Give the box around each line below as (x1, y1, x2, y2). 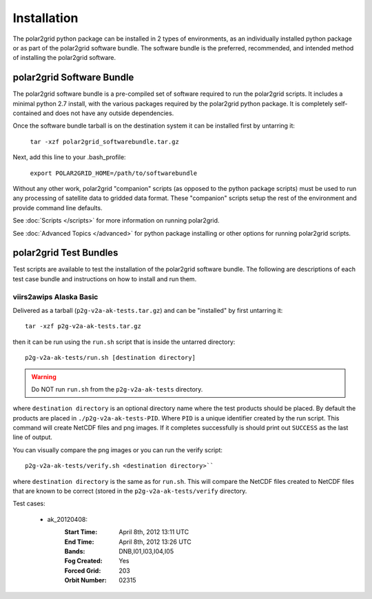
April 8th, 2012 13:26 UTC (118, 538, 192, 546)
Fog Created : (64, 557, 103, 565)
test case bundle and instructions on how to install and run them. (12, 274, 197, 283)
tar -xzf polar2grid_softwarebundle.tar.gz (30, 138, 179, 145)
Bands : (64, 547, 85, 555)
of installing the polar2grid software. (12, 54, 116, 62)
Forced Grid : (64, 566, 101, 575)
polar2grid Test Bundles (12, 247, 118, 258)
